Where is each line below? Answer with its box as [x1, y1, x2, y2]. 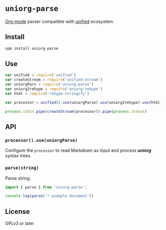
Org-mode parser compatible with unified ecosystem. [5, 18, 115, 24]
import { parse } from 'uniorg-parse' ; [5, 184, 87, 189]
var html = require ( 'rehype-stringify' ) [5, 91, 90, 96]
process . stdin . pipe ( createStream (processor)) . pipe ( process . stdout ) [5, 109, 147, 114]
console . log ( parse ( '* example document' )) [5, 193, 94, 199]
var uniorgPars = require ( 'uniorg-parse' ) [5, 82, 94, 87]
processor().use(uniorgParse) [5, 138, 78, 143]
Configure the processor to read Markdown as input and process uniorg [5, 147, 152, 153]
